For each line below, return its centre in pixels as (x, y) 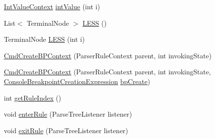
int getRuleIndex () (33, 97)
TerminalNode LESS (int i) (45, 39)
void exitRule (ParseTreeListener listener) (66, 130)
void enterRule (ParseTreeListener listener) (68, 114)
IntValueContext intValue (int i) (52, 6)
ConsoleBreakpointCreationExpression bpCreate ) (77, 81)
